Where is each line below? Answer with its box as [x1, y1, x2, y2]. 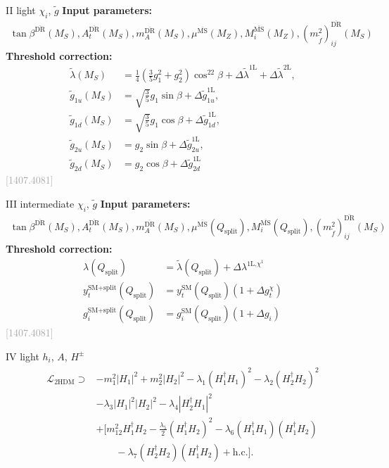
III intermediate [6, 196, 75, 210]
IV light [6, 348, 39, 363]
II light [6, 3, 36, 17]
